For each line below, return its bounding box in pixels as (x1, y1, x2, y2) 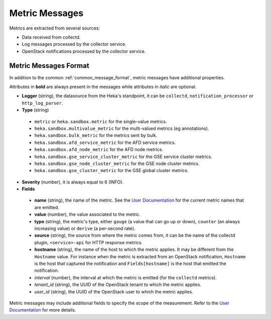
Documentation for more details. (9, 307, 76, 313)
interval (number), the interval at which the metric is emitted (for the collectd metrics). (34, 274, 217, 280)
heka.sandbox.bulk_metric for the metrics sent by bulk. (34, 132, 158, 138)
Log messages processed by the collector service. (22, 41, 126, 47)
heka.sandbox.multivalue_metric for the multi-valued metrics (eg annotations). (34, 125, 209, 131)
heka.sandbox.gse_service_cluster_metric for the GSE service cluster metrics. (34, 153, 213, 160)
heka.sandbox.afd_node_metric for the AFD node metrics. (34, 146, 163, 152)
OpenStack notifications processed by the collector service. (22, 48, 146, 54)
